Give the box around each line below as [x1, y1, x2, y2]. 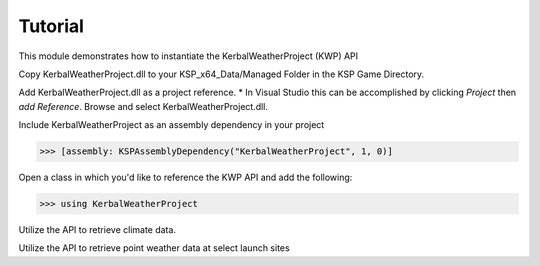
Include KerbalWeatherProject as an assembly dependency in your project [18, 119, 325, 131]
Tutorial [18, 15, 85, 37]
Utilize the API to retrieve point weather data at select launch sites [18, 242, 290, 254]
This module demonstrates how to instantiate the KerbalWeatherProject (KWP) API [18, 50, 359, 62]
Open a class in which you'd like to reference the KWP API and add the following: [18, 171, 353, 184]
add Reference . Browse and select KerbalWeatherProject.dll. [18, 100, 269, 112]
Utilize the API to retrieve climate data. [18, 224, 177, 236]
